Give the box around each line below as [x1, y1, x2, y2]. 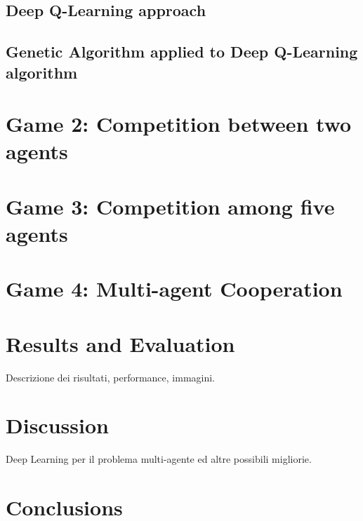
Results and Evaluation [6, 329, 235, 358]
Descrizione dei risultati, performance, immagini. [6, 370, 216, 384]
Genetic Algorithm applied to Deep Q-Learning [6, 41, 358, 62]
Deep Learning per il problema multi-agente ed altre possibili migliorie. [6, 452, 312, 466]
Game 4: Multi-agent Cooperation [6, 274, 343, 303]
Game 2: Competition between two [6, 109, 352, 138]
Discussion [6, 411, 109, 440]
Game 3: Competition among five [6, 191, 335, 220]
